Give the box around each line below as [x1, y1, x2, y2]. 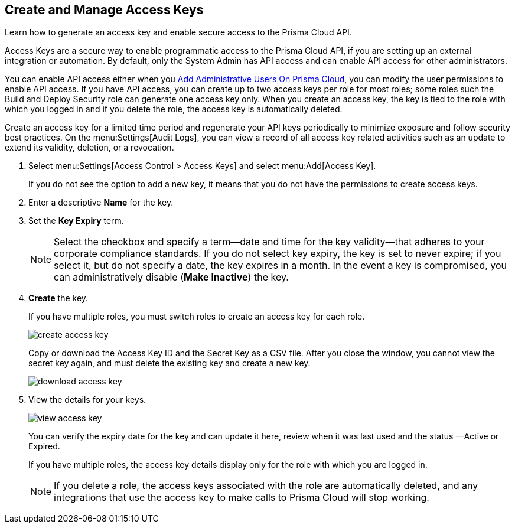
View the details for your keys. [28, 395, 146, 405]
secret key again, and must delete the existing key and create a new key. [28, 358, 311, 369]
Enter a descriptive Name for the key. [28, 197, 174, 208]
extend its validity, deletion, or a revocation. [5, 142, 174, 153]
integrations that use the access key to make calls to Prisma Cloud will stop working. [54, 491, 429, 504]
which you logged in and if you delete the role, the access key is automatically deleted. [5, 104, 343, 115]
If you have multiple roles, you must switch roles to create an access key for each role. [28, 311, 365, 322]
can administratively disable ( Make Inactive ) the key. [54, 271, 289, 283]
